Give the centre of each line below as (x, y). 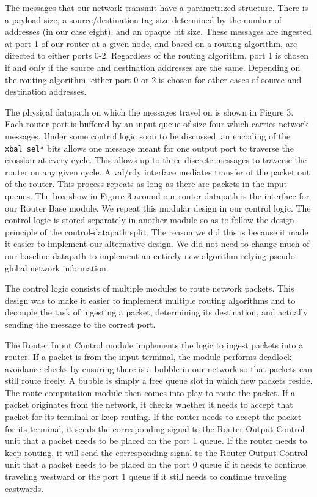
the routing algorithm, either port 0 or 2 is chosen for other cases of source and (153, 79)
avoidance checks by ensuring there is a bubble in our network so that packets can (158, 368)
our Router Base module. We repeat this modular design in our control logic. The (158, 208)
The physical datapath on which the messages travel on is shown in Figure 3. (149, 112)
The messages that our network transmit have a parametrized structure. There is (157, 7)
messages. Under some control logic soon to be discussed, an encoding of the (148, 135)
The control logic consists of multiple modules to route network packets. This (150, 288)
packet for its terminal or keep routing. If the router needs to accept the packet (153, 417)
